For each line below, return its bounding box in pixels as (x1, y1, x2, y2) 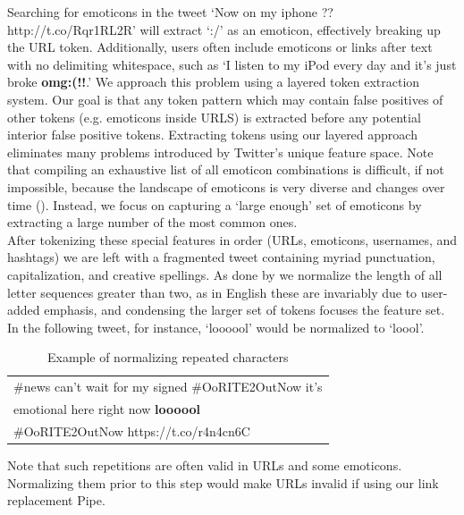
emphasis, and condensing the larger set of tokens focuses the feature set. (44, 300, 445, 319)
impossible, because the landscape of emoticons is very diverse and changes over (7, 177, 445, 196)
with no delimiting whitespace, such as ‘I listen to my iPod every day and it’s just (7, 55, 457, 73)
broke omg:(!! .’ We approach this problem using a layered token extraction (7, 72, 420, 91)
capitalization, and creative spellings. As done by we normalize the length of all (7, 265, 443, 283)
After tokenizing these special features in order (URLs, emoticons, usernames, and (7, 230, 458, 249)
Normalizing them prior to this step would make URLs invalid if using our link (7, 473, 439, 492)
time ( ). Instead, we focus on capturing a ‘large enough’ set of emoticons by (7, 195, 422, 214)
